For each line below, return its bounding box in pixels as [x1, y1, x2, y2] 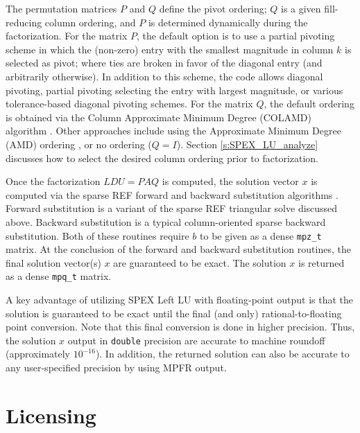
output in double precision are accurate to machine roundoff [67, 333, 325, 347]
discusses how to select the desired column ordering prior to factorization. [6, 150, 319, 165]
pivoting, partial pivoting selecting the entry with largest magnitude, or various [6, 82, 343, 97]
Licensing [6, 400, 96, 429]
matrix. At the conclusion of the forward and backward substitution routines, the [6, 242, 351, 256]
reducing [6, 15, 42, 29]
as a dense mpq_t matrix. [6, 269, 112, 283]
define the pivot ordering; [159, 1, 267, 15]
